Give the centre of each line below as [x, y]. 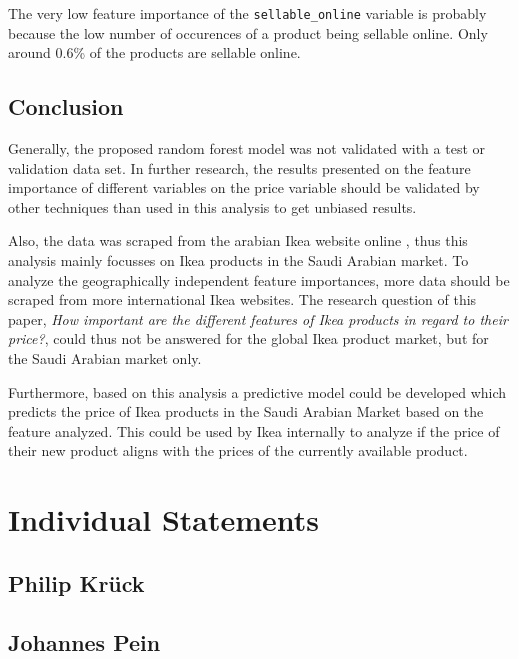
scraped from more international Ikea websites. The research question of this [242, 299]
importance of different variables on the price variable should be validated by [244, 187]
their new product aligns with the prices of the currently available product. [238, 450]
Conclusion [66, 106]
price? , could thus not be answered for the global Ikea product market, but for [248, 338]
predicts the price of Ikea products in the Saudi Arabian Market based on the [246, 411]
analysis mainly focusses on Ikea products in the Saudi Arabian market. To [238, 260]
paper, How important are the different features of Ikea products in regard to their [258, 318]
